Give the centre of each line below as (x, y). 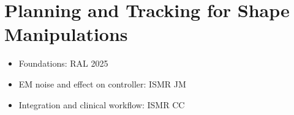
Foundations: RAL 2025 (63, 63)
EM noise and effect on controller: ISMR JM (102, 83)
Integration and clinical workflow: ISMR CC (102, 104)
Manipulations (66, 34)
